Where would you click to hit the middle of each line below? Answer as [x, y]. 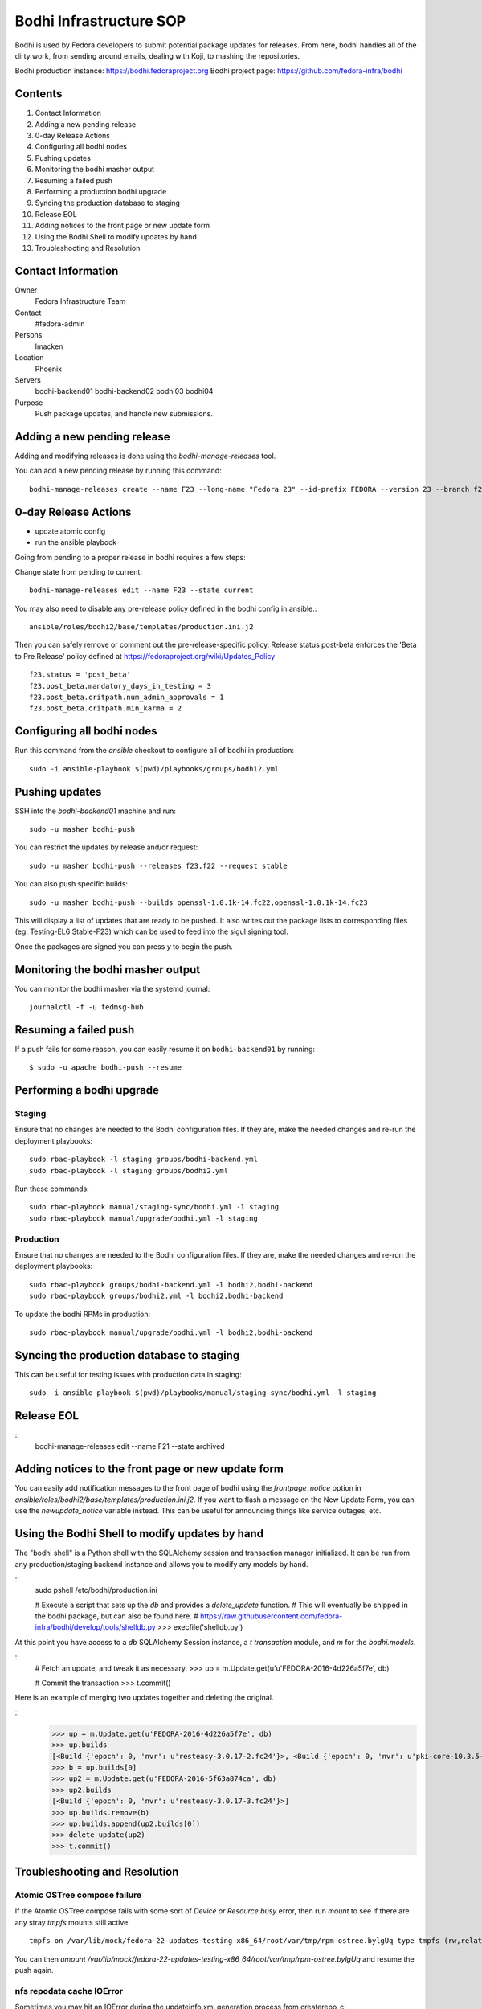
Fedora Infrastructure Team [80, 301]
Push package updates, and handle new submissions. [124, 414]
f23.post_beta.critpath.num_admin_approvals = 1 [127, 698]
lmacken [49, 346]
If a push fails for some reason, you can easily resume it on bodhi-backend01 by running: [165, 1049]
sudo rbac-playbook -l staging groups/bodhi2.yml [129, 1170]
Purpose [29, 403]
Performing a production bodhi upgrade [101, 191]
